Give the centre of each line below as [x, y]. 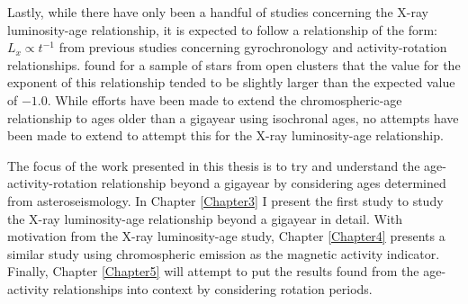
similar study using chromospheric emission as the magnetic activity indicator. [224, 253]
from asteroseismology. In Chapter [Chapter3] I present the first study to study [225, 200]
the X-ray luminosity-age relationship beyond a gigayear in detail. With [205, 218]
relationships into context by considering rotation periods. [212, 288]
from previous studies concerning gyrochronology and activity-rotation [253, 47]
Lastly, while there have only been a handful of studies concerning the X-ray [218, 12]
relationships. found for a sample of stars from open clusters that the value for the [234, 64]
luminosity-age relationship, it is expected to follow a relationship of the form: [223, 29]
